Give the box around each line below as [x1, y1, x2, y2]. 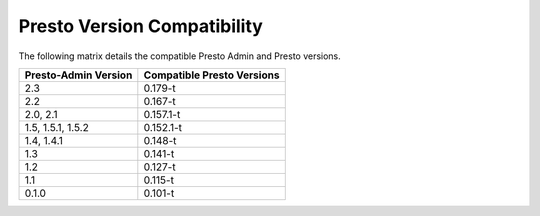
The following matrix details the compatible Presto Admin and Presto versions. [18, 50, 342, 62]
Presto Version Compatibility [18, 15, 264, 37]
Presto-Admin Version [24, 68, 133, 82]
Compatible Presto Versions [143, 68, 280, 82]
